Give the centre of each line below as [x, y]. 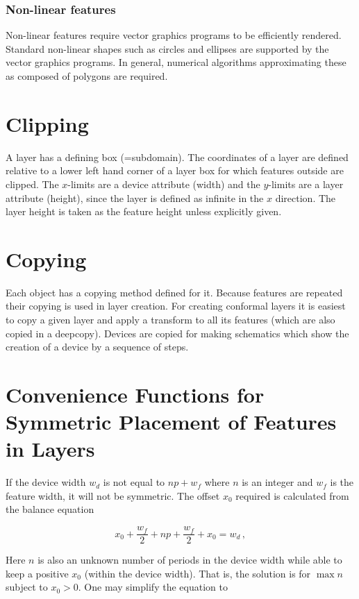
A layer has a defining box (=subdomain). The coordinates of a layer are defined [177, 157]
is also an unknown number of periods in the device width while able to [190, 560]
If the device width [46, 482]
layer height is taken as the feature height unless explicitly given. [144, 211]
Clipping [47, 123]
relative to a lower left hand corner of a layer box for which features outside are [175, 170]
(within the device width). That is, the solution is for [198, 573]
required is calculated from [292, 495]
